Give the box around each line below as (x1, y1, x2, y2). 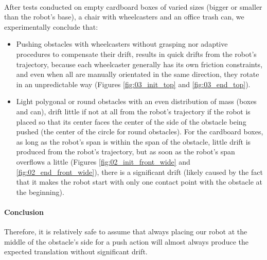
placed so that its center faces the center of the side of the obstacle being (16, 116, 246, 127)
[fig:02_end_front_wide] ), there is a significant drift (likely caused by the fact (16, 166, 263, 177)
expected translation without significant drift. (4, 246, 148, 257)
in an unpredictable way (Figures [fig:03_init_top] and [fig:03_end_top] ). (16, 78, 251, 89)
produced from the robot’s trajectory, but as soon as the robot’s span (16, 146, 235, 157)
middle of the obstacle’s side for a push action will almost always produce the (4, 236, 248, 247)
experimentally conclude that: (4, 21, 98, 32)
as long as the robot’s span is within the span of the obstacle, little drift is (16, 136, 251, 147)
